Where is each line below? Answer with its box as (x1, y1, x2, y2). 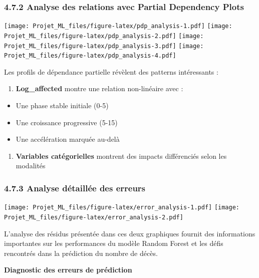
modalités (16, 160, 46, 171)
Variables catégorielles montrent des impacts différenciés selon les (16, 150, 227, 161)
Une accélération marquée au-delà (16, 134, 120, 144)
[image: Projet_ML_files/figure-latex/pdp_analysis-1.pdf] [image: (4, 23, 232, 30)
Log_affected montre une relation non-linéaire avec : (16, 83, 183, 94)
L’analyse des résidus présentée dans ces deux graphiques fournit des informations (4, 228, 255, 238)
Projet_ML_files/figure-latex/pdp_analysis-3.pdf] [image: (4, 42, 204, 50)
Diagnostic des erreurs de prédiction (4, 264, 132, 275)
